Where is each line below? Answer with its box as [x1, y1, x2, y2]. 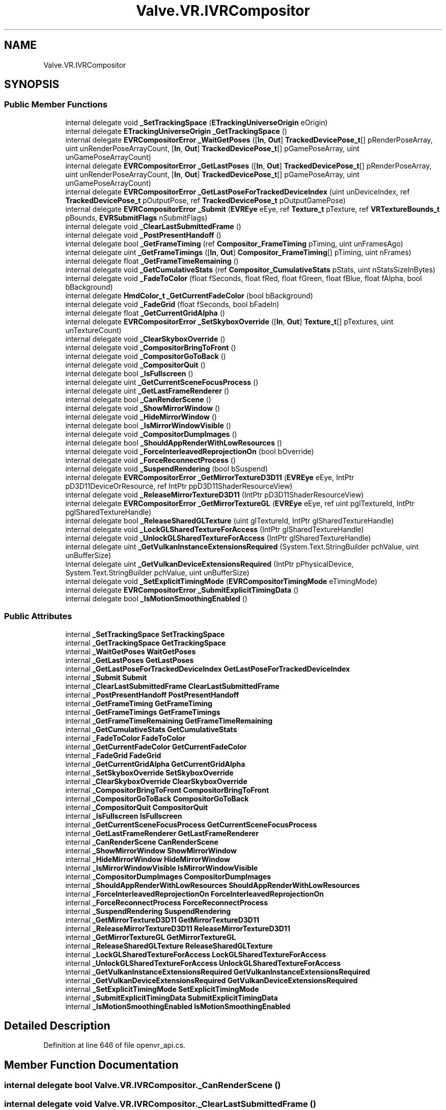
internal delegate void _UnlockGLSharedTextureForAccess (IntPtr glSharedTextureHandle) [65, 533, 371, 542]
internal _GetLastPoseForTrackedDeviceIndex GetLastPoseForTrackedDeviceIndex [65, 664, 350, 673]
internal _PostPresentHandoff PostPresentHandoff [65, 690, 239, 699]
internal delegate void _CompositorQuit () [65, 360, 206, 369]
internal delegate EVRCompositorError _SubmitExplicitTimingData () [65, 585, 299, 594]
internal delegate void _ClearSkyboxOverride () [65, 334, 226, 343]
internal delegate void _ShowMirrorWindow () [65, 403, 220, 412]
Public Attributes [4, 611, 72, 622]
